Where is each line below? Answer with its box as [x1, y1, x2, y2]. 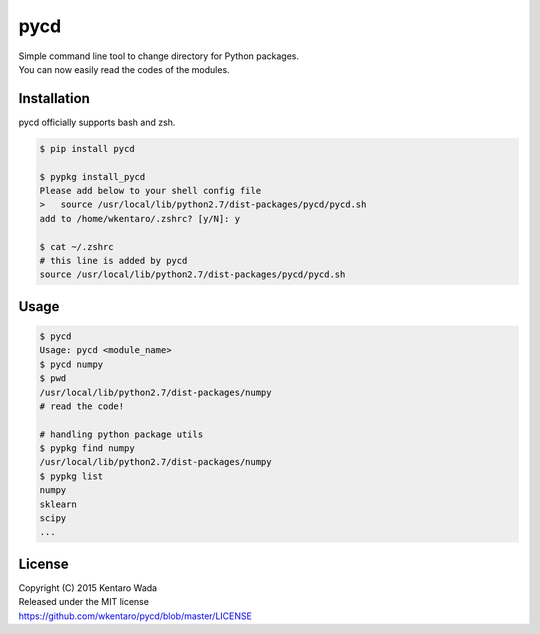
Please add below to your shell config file [39, 185, 262, 196]
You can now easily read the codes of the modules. [18, 63, 230, 75]
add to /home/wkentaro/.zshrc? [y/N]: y [39, 213, 240, 224]
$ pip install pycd [39, 143, 135, 154]
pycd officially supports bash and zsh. [18, 116, 176, 128]
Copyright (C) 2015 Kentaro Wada [18, 581, 158, 594]
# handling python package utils [39, 428, 204, 440]
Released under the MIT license [18, 596, 150, 608]
